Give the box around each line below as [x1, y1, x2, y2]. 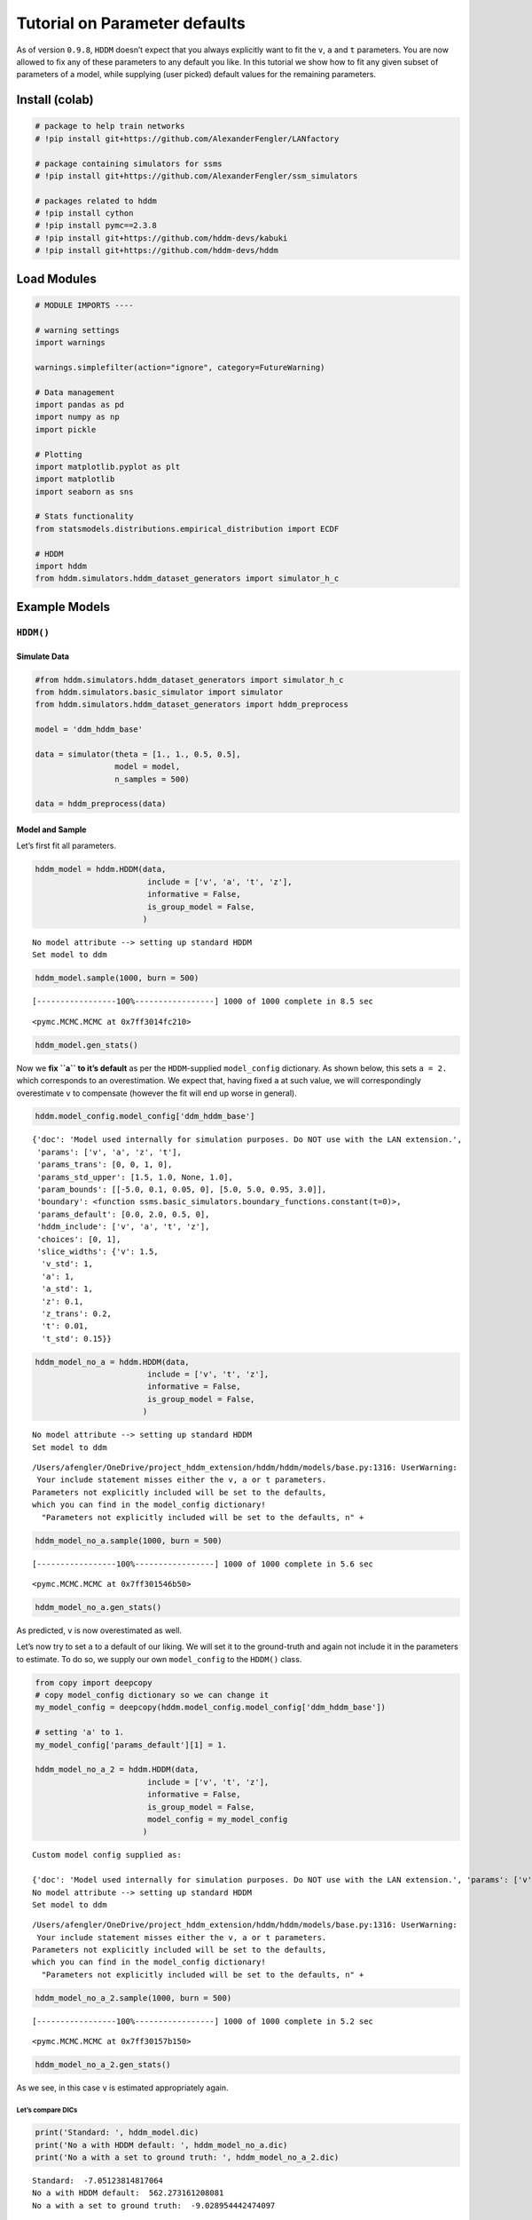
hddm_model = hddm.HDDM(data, [35, 864, 167, 875]
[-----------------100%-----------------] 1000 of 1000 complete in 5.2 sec [32, 2016, 374, 2026]
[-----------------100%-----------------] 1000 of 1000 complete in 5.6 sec [32, 1558, 374, 1569]
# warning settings [35, 325, 120, 335]
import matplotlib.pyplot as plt [35, 462, 181, 472]
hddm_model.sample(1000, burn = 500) [35, 973, 199, 983]
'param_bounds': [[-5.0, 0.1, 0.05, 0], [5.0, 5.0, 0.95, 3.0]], [36, 1185, 327, 1194]
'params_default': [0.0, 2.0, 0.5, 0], [36, 1209, 210, 1219]
